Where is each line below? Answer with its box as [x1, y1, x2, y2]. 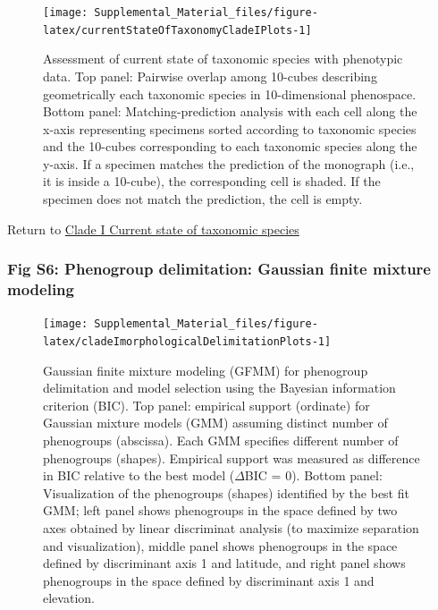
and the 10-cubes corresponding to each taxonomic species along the [43, 137, 417, 156]
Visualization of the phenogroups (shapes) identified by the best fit [43, 483, 409, 502]
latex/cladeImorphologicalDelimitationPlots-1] [43, 335, 332, 349]
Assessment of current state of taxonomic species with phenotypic [43, 49, 403, 68]
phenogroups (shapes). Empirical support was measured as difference [43, 448, 420, 467]
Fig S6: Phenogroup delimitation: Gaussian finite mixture [7, 258, 431, 280]
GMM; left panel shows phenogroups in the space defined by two [43, 501, 398, 520]
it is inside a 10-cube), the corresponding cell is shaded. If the [43, 172, 381, 191]
